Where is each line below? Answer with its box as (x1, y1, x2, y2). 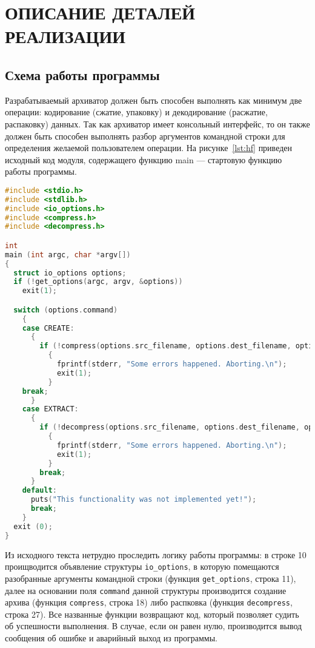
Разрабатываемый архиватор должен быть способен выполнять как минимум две (5, 93, 302, 106)
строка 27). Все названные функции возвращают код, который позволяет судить (5, 607, 299, 620)
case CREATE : (22, 323, 75, 332)
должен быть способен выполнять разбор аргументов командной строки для (5, 129, 285, 142)
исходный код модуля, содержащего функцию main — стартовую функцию (5, 153, 282, 166)
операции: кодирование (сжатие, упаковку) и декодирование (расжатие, (5, 106, 268, 118)
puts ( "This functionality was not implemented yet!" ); (30, 495, 257, 504)
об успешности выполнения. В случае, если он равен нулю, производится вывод (5, 619, 302, 632)
